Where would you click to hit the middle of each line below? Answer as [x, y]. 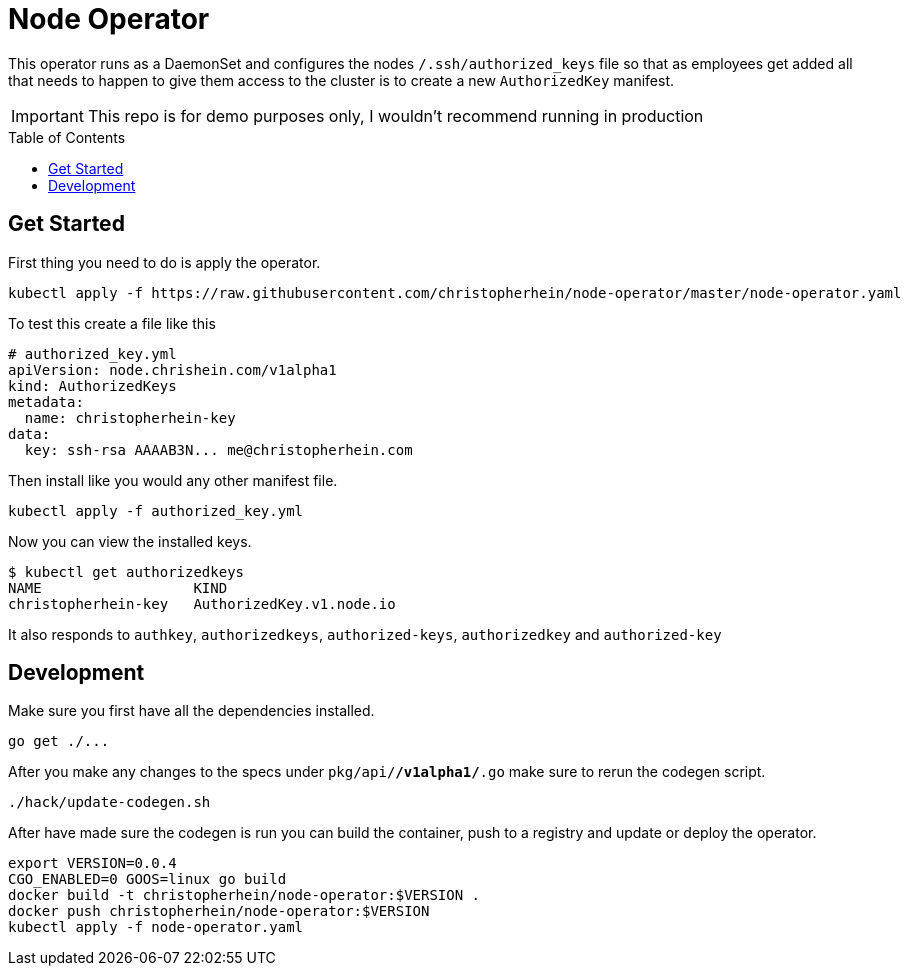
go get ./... [59, 741]
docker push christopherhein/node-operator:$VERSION [219, 911]
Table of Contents [67, 137]
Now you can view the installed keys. [130, 541]
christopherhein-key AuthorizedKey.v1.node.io [202, 603]
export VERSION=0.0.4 [92, 863]
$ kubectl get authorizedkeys [126, 571]
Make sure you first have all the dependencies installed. [191, 711]
